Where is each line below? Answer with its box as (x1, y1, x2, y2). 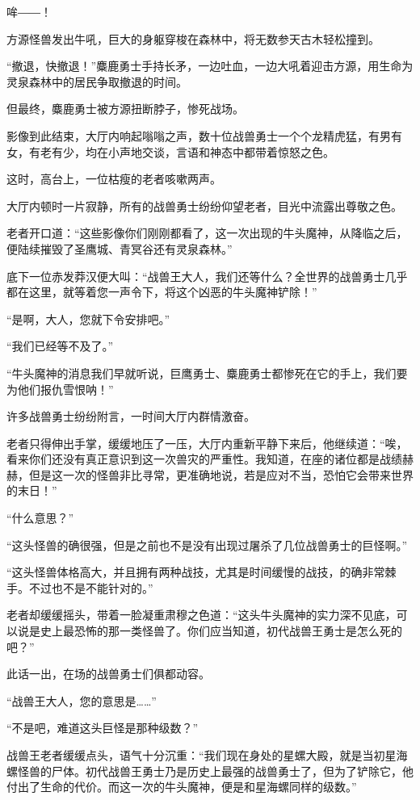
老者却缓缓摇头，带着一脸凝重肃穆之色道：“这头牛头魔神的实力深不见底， (6, 606, 397, 623)
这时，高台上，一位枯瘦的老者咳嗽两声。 (6, 170, 221, 187)
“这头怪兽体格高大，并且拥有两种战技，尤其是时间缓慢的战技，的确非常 (6, 563, 385, 580)
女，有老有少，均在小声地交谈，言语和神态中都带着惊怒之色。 (6, 143, 334, 160)
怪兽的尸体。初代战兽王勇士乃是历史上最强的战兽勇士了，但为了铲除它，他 (17, 762, 414, 779)
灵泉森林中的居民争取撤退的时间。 (6, 73, 187, 90)
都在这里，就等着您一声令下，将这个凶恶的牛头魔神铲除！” (6, 283, 317, 300)
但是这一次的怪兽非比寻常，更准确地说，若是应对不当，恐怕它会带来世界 (28, 466, 414, 483)
